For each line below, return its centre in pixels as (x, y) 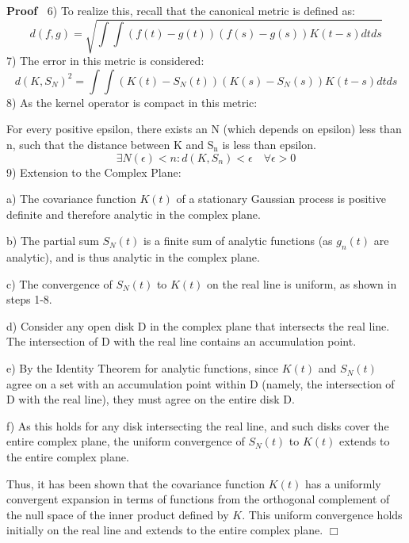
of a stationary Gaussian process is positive (281, 199)
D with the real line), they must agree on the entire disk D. (151, 399)
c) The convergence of (59, 283)
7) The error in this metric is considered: (105, 61)
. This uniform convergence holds (322, 514)
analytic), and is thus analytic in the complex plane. (133, 257)
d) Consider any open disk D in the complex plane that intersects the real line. (198, 325)
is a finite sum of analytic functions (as (238, 241)
